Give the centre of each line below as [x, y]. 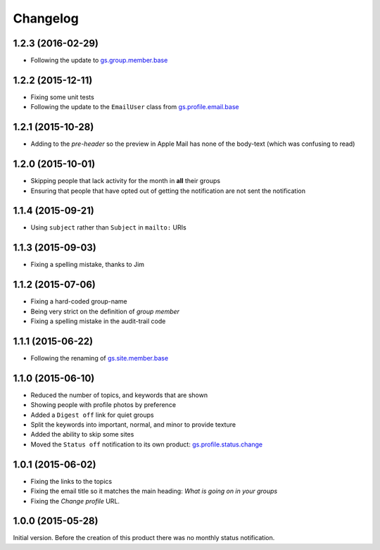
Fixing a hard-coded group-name [79, 301]
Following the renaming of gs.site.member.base [100, 358]
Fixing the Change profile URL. [75, 501]
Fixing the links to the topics [71, 481]
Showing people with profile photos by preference [103, 405]
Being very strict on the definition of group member [105, 311]
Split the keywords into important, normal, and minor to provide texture [133, 425]
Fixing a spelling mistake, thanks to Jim [87, 265]
